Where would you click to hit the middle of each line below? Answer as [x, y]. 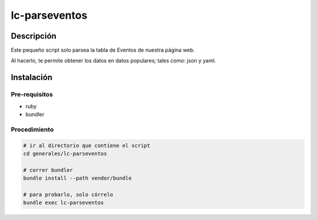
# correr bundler [48, 170]
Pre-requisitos [32, 95]
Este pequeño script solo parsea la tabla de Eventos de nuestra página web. [103, 50]
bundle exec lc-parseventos [63, 203]
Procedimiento [32, 129]
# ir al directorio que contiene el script [87, 145]
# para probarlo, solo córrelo [68, 194]
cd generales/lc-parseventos [65, 153]
